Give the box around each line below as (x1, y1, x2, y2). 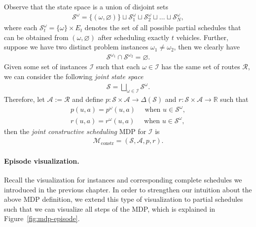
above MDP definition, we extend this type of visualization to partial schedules (4, 194, 243, 204)
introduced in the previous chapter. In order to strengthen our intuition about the (4, 184, 252, 194)
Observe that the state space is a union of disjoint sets (4, 1, 169, 11)
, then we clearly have (174, 42, 240, 52)
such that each (96, 61, 140, 72)
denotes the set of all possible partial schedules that (84, 22, 241, 33)
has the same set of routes (161, 61, 240, 72)
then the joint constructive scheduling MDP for (4, 126, 146, 136)
